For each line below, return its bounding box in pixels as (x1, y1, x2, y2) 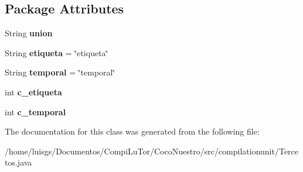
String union (5, 27, 53, 39)
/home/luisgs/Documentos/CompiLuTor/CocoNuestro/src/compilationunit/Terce (5, 145, 299, 157)
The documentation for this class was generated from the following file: (5, 125, 260, 137)
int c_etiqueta (5, 85, 62, 98)
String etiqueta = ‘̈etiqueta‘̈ (5, 46, 108, 59)
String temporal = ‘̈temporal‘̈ (5, 66, 115, 78)
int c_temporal (5, 105, 66, 118)
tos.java (5, 156, 32, 168)
